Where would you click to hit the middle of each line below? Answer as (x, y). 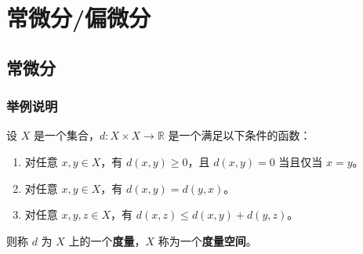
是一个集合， (66, 135)
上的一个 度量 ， (107, 240)
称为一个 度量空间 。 (207, 240)
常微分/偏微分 (79, 18)
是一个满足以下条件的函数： (240, 135)
